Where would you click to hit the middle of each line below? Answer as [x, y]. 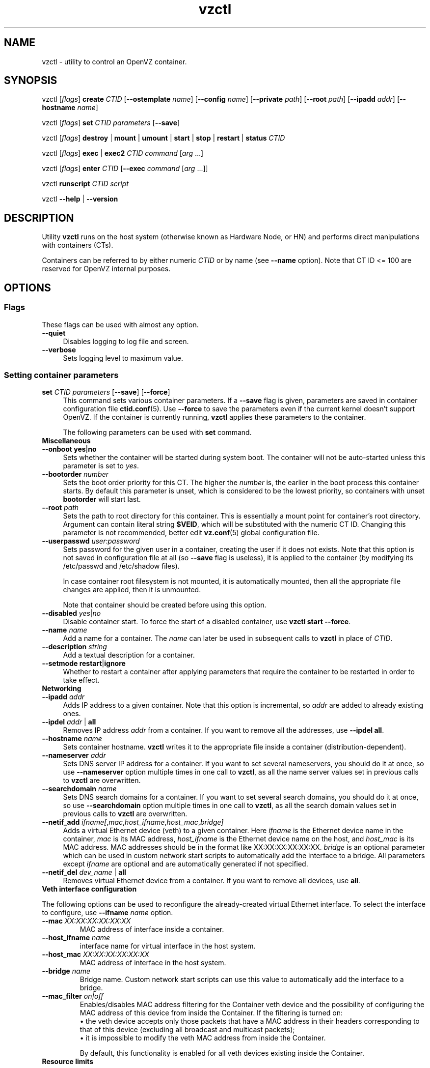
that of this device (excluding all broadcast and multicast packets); [187, 1030]
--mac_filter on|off [73, 996]
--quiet [54, 333]
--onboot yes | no [69, 449]
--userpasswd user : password [91, 541]
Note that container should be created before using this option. [165, 605]
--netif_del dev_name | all [84, 872]
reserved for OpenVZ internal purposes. [106, 269]
